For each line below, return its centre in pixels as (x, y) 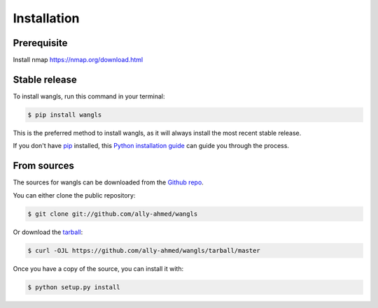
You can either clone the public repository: (74, 195)
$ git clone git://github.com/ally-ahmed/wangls (113, 214)
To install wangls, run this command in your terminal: (89, 96)
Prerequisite (40, 43)
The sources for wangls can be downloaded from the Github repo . (108, 182)
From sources (44, 166)
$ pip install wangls (65, 115)
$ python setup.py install (74, 287)
